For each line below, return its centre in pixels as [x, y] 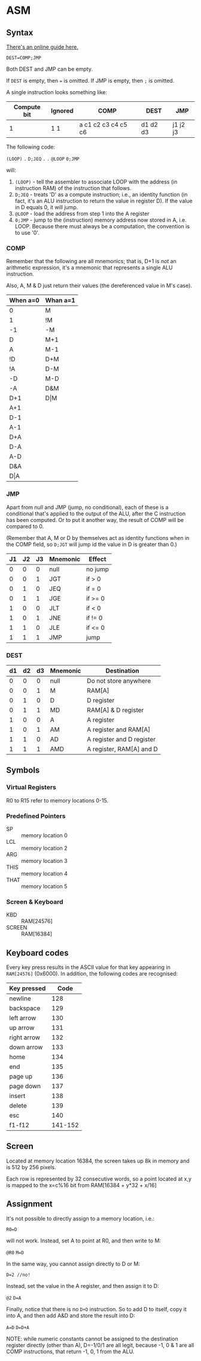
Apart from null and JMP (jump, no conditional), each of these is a [87, 507]
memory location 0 [44, 835]
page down [25, 1086]
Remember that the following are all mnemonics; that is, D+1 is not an [91, 261]
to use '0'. [27, 233]
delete [18, 1105]
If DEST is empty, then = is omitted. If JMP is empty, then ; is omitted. [90, 81]
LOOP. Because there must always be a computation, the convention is [102, 226]
